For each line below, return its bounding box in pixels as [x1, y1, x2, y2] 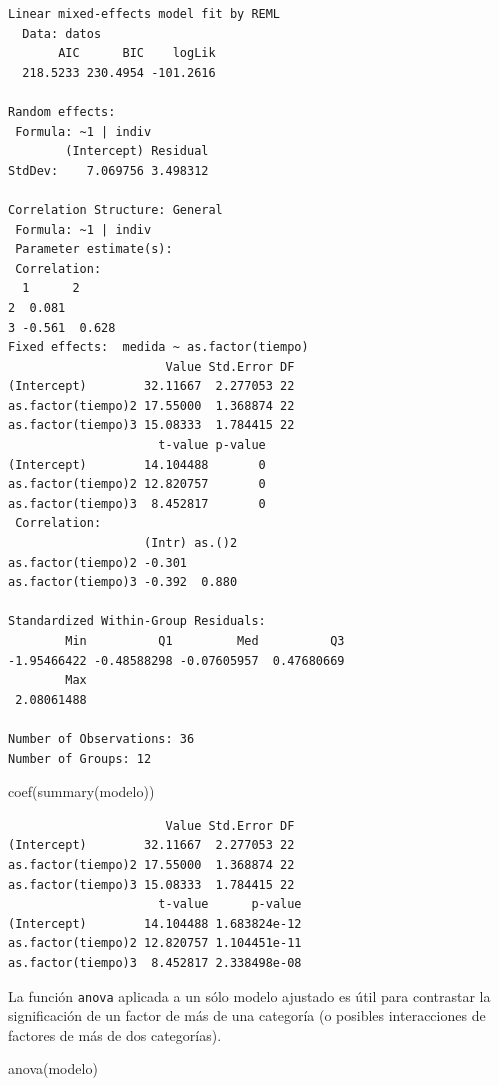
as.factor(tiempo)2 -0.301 [8, 555, 187, 570]
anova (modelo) [8, 1058, 98, 1079]
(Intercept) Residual [65, 144, 209, 159]
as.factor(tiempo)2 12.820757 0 [8, 477, 266, 492]
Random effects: [8, 104, 116, 119]
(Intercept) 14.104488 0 [8, 457, 266, 472]
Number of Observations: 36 [8, 731, 195, 746]
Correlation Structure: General [8, 202, 223, 217]
